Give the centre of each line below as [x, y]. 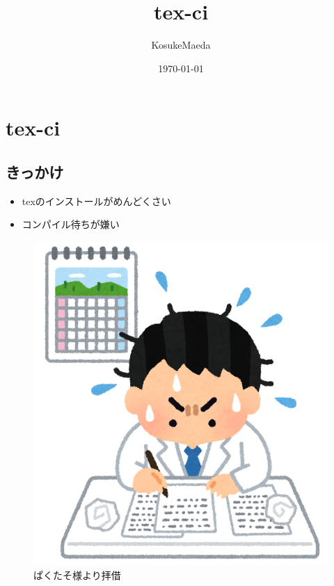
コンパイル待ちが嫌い [71, 224]
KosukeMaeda [181, 45]
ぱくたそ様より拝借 [77, 575]
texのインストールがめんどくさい [96, 201]
